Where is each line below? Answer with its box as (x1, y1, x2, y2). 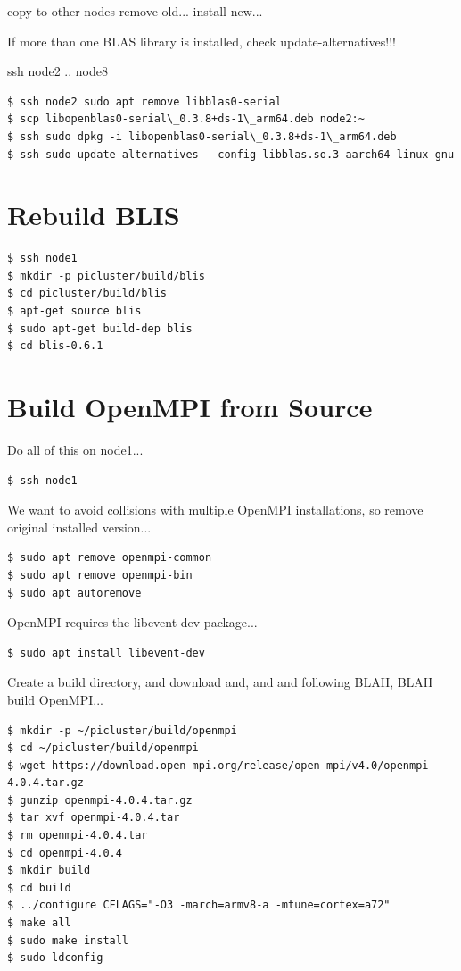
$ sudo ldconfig (7, 951, 103, 965)
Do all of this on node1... (7, 439, 144, 458)
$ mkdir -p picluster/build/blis (7, 269, 205, 282)
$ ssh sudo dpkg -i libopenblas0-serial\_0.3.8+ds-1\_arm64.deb (7, 130, 397, 143)
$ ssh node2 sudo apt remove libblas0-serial (7, 95, 282, 108)
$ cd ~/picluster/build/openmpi (7, 741, 199, 755)
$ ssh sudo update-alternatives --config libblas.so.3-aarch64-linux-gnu (7, 147, 455, 161)
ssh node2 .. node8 (7, 62, 108, 80)
